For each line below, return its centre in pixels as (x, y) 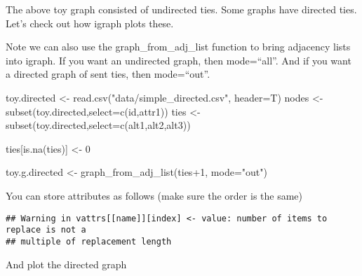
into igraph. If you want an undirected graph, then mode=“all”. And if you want (179, 60)
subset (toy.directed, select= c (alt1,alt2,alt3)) (98, 125)
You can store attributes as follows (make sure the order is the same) (154, 195)
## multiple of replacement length (89, 241)
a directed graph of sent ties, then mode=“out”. (108, 74)
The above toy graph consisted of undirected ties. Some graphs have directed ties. (181, 9)
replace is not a (46, 230)
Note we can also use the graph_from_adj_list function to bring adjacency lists (178, 47)
